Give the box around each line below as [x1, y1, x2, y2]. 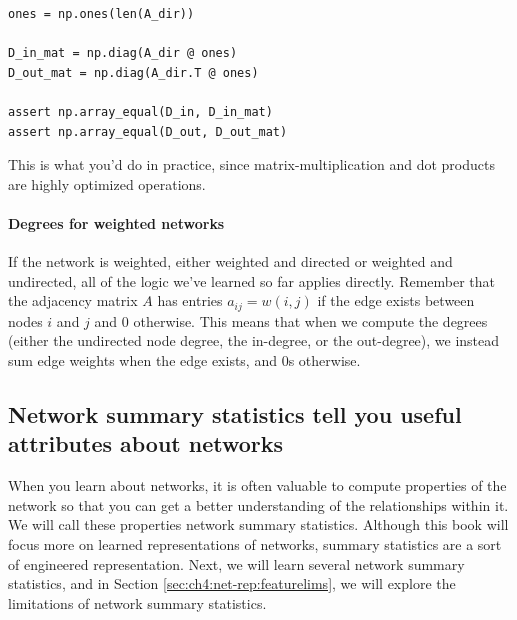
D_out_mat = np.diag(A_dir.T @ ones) [8, 65, 259, 80]
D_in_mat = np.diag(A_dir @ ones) [8, 46, 238, 61]
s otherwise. [288, 349, 361, 370]
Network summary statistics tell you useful [8, 398, 462, 429]
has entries [157, 290, 223, 311]
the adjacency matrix [8, 290, 138, 311]
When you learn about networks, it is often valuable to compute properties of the [8, 475, 507, 496]
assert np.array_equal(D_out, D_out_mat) [8, 124, 288, 139]
